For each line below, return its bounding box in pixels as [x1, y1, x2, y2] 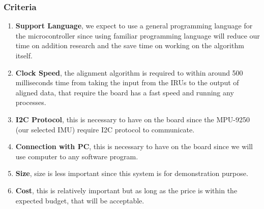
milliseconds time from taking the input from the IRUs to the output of [15, 77, 239, 88]
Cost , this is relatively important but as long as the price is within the [15, 185, 238, 195]
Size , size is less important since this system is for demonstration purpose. [15, 168, 248, 179]
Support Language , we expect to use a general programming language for [15, 20, 253, 31]
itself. [15, 50, 33, 60]
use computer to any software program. [15, 151, 138, 161]
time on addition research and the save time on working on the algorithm [15, 40, 244, 51]
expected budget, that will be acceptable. [15, 195, 144, 205]
